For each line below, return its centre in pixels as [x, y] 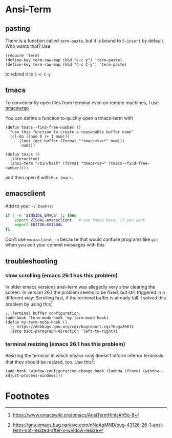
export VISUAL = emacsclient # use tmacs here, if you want [80, 220]
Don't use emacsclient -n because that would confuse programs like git [82, 239]
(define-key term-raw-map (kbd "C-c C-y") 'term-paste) [66, 65]
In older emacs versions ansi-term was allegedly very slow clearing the [80, 287]
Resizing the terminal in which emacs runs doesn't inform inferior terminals [84, 355]
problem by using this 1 [29, 303]
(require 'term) [23, 55]
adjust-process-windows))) [34, 376]
